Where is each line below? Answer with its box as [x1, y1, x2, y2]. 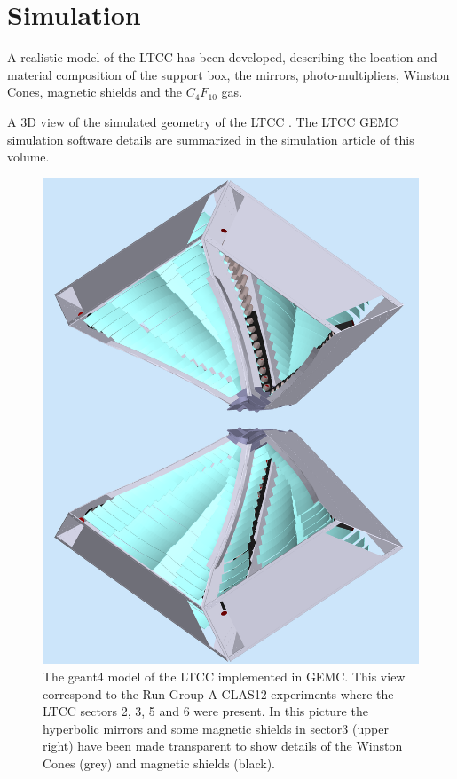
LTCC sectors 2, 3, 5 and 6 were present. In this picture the [43, 702, 368, 720]
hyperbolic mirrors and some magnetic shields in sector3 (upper [43, 719, 389, 737]
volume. [7, 147, 50, 166]
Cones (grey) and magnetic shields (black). [43, 753, 275, 772]
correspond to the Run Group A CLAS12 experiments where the [43, 684, 394, 703]
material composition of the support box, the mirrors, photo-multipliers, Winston [7, 65, 450, 83]
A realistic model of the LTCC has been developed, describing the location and [7, 48, 437, 67]
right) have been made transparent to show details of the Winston [43, 736, 403, 755]
